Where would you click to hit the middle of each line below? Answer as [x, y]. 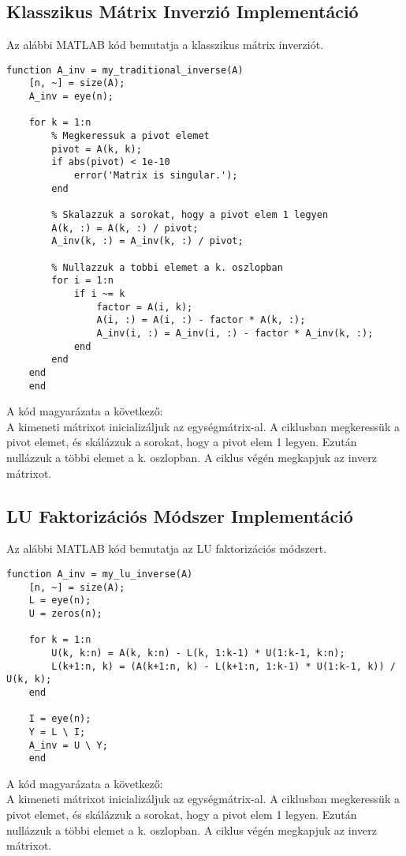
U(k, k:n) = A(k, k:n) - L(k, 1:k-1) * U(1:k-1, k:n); [198, 653]
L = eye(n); [60, 601]
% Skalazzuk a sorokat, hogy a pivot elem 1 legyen [190, 215]
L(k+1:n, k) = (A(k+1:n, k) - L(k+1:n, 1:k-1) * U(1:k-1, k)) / [223, 666]
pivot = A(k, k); [97, 149]
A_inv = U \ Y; [68, 745]
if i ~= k [99, 293]
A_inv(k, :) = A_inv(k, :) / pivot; [147, 241]
